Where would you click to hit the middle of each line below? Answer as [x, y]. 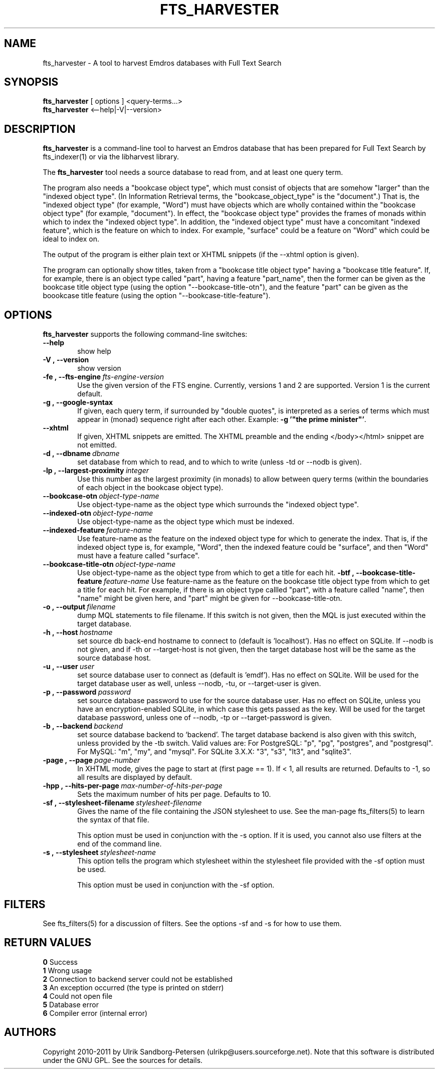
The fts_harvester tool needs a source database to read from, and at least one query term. [193, 172]
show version [99, 368]
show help [94, 351]
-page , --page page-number [91, 760]
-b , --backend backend [83, 726]
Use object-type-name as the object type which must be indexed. [186, 522]
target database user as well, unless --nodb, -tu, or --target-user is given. [199, 684]
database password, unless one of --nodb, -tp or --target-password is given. [204, 718]
